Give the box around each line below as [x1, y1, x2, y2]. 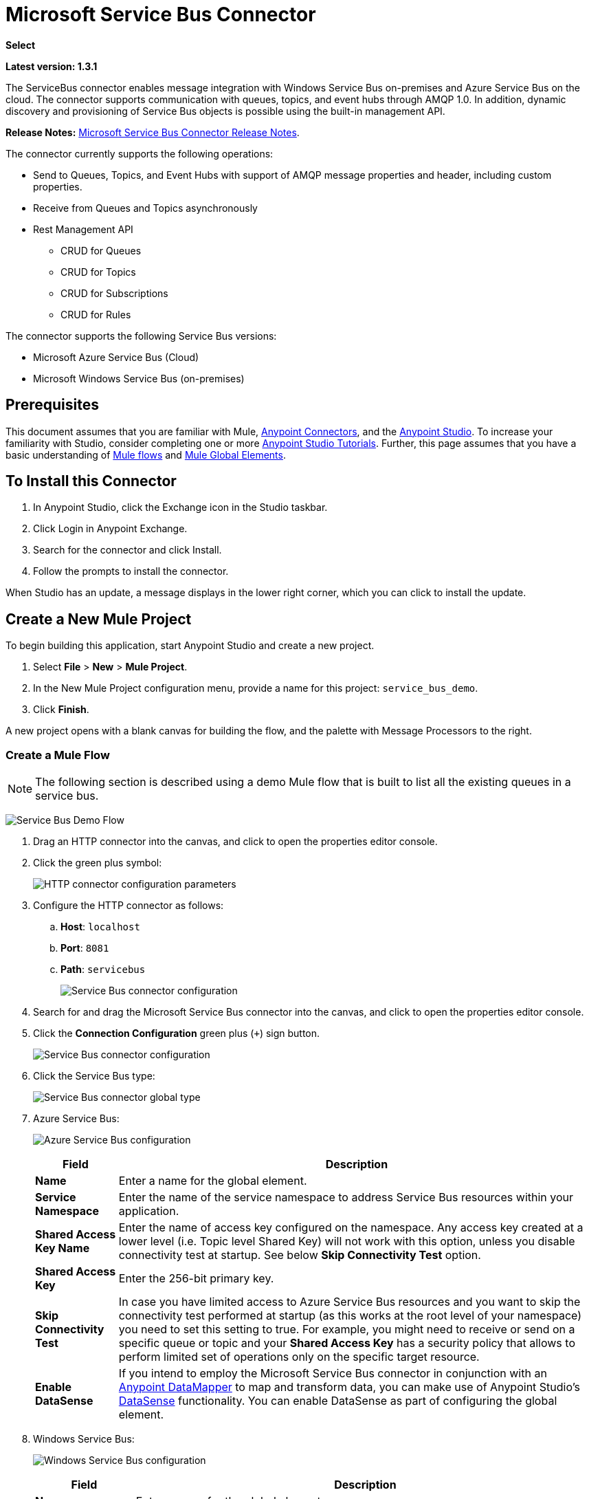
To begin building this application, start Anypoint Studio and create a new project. [5, 639, 375, 652]
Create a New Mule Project [5, 610, 192, 628]
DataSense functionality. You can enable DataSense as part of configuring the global [118, 1394, 557, 1408]
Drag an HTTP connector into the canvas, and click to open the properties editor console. [33, 835, 438, 848]
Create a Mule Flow [5, 747, 110, 762]
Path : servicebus [60, 963, 146, 976]
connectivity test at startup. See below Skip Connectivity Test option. [118, 1248, 481, 1262]
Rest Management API [33, 223, 133, 235]
